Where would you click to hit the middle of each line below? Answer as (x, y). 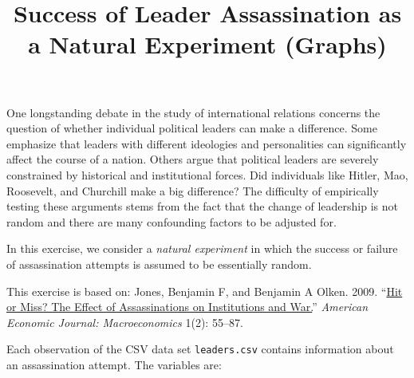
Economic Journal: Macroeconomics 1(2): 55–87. (125, 322)
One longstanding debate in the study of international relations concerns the (193, 112)
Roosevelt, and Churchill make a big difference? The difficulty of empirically (193, 190)
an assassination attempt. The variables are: (114, 364)
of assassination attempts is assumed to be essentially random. (159, 264)
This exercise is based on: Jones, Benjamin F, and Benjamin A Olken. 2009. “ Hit (205, 291)
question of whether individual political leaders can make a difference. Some (192, 128)
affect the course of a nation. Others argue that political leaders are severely (193, 159)
